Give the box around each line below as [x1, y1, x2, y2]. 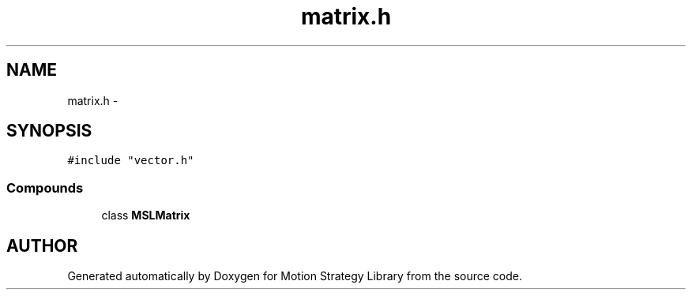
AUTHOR [6, 235, 78, 256]
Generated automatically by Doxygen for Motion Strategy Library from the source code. [67, 269, 523, 283]
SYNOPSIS [6, 121, 92, 141]
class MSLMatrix [101, 208, 190, 223]
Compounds [6, 179, 84, 196]
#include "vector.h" [67, 154, 194, 167]
